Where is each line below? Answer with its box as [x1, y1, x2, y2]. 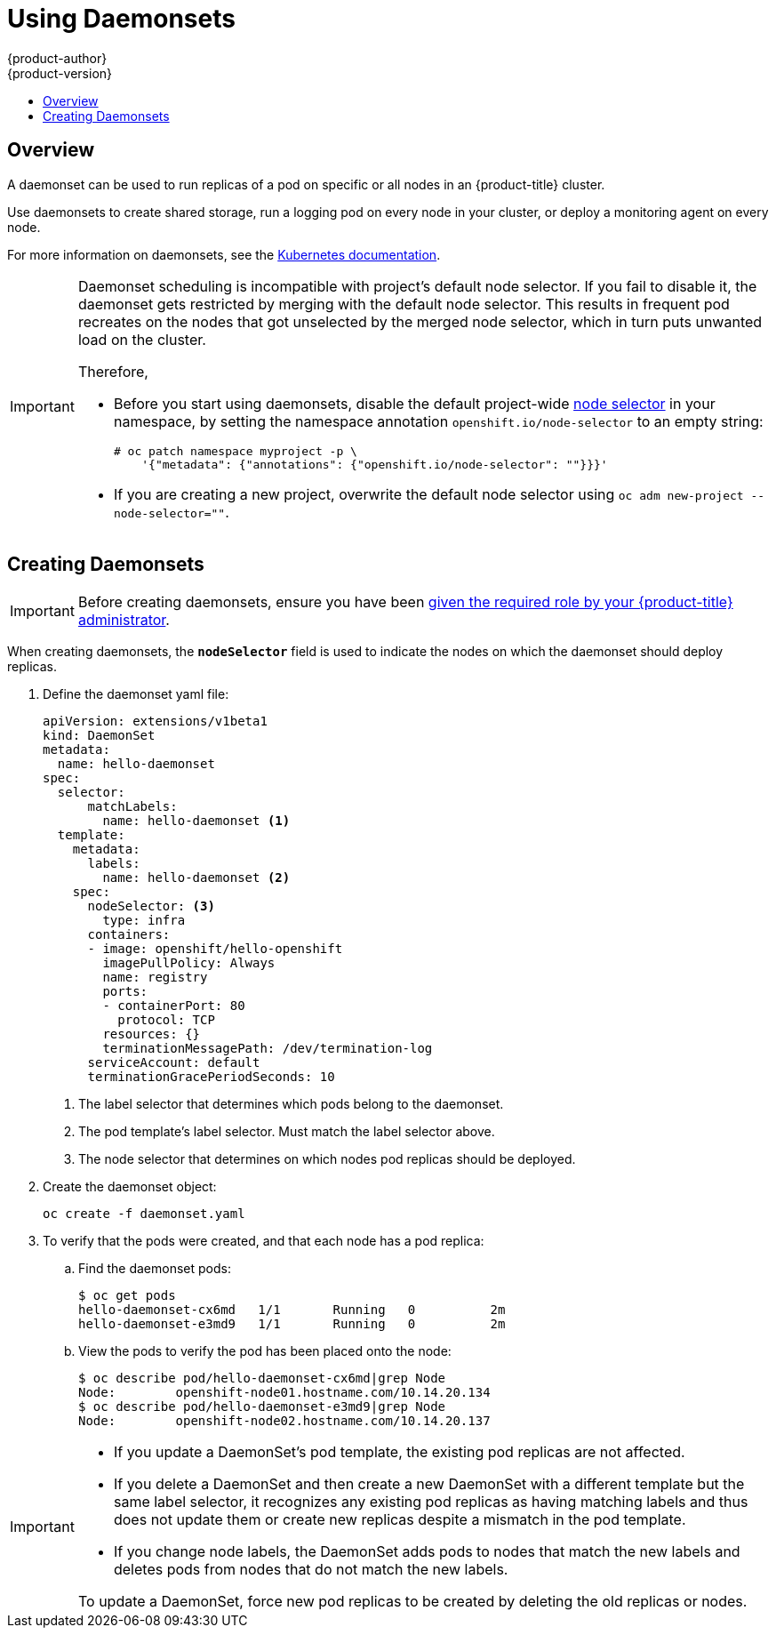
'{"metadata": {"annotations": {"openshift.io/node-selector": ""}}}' [141, 457, 608, 471]
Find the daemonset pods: [78, 1261, 231, 1277]
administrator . [77, 611, 170, 629]
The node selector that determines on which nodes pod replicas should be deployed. [78, 1151, 576, 1167]
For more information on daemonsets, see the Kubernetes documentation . [7, 246, 441, 262]
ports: [102, 984, 148, 999]
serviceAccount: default [87, 1055, 260, 1070]
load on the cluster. [77, 330, 206, 349]
